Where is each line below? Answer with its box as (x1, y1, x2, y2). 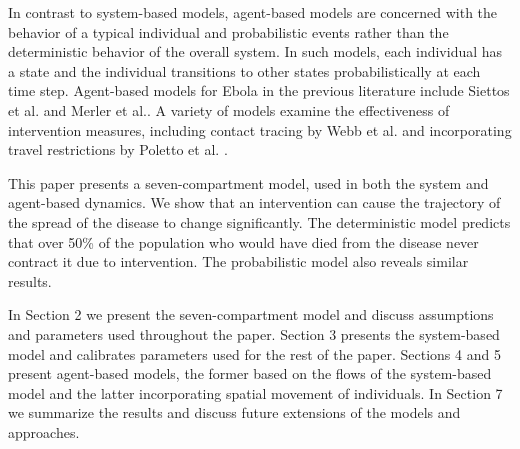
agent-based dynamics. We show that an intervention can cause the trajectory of (8, 192, 501, 213)
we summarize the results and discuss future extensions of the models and (8, 402, 461, 423)
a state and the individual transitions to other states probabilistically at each (8, 60, 481, 81)
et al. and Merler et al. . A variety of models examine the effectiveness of (8, 99, 450, 120)
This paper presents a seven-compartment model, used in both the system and (8, 172, 489, 193)
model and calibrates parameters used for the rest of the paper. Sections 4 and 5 (8, 343, 501, 364)
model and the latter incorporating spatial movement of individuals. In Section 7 (8, 382, 503, 403)
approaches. (8, 421, 80, 442)
